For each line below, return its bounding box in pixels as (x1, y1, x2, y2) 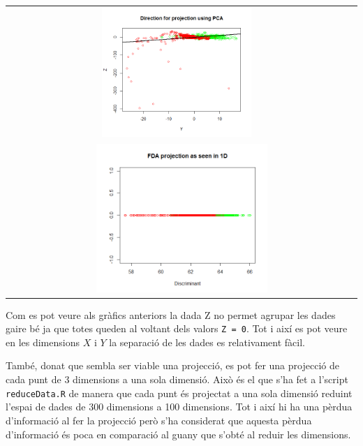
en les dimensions (6, 334, 80, 349)
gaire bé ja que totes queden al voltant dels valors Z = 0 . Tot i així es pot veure (6, 321, 348, 336)
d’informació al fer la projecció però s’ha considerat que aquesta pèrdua (6, 412, 312, 427)
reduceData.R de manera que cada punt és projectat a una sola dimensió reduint (6, 385, 353, 400)
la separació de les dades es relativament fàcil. (109, 334, 305, 349)
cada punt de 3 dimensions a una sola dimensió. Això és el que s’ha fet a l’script (6, 372, 348, 387)
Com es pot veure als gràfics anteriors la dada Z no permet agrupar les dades (6, 307, 336, 322)
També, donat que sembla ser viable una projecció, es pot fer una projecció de (6, 358, 339, 373)
